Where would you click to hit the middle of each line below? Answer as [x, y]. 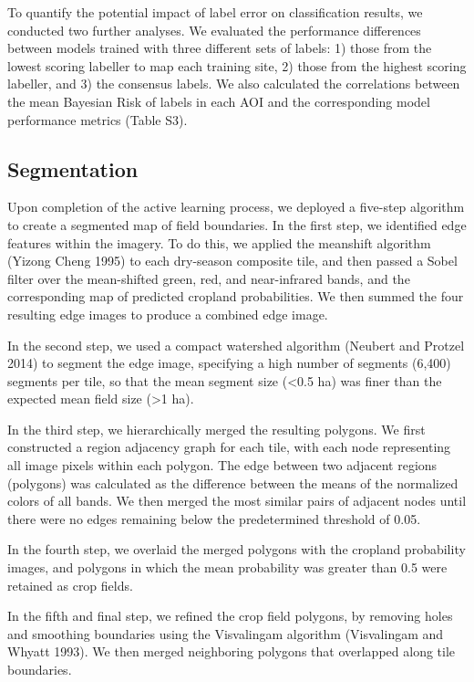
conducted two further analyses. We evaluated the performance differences [214, 30]
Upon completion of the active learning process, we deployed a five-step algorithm [236, 207]
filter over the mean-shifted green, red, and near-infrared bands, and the [209, 278]
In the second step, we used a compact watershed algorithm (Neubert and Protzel [236, 345]
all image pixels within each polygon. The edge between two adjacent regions [222, 465]
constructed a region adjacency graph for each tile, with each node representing [229, 447]
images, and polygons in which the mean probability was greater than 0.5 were [227, 567]
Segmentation [73, 168]
